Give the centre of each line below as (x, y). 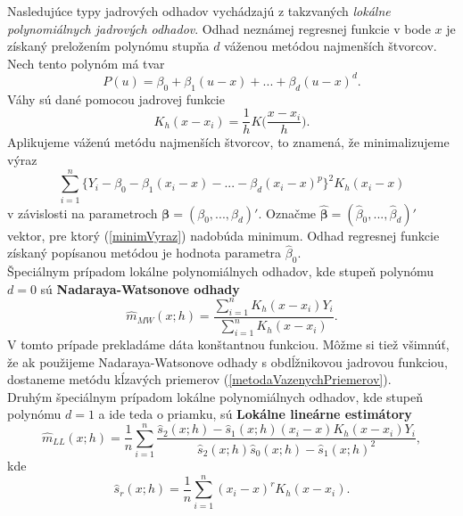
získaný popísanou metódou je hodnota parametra (145, 253)
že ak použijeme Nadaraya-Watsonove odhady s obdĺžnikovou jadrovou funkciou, (227, 361)
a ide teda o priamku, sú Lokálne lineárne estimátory (255, 414)
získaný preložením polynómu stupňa (108, 46)
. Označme (287, 213)
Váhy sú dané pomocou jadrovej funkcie (116, 98)
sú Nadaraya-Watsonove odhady (140, 288)
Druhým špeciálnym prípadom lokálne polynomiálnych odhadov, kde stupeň (215, 396)
